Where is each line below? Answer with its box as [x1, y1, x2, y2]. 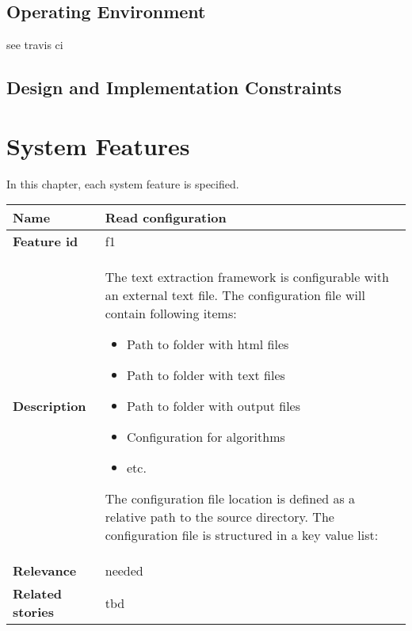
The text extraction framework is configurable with [105, 268, 389, 287]
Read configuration [105, 208, 227, 227]
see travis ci [6, 36, 63, 53]
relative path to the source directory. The [105, 507, 334, 526]
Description [13, 397, 86, 416]
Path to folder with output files [126, 397, 301, 416]
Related [13, 584, 63, 603]
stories [13, 602, 55, 621]
